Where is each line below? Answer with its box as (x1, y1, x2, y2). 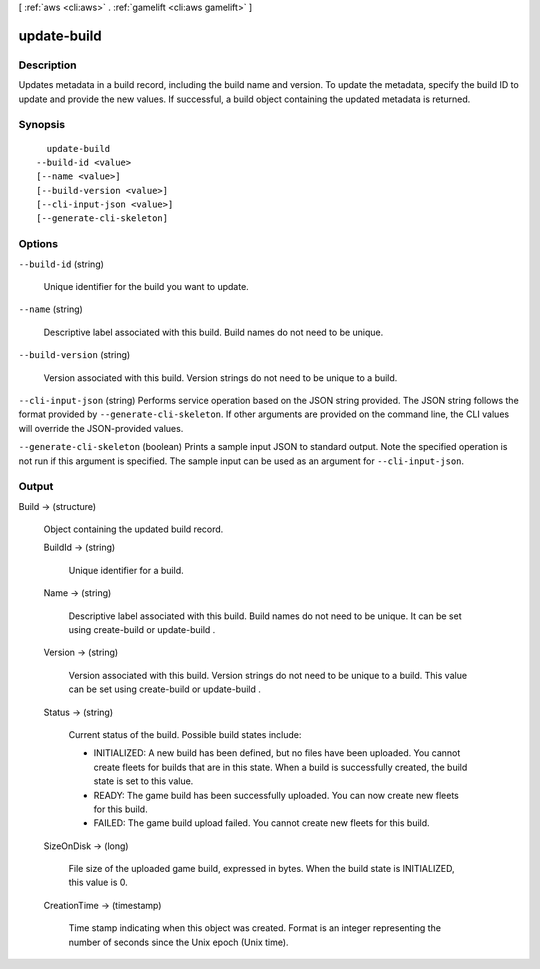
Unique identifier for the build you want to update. (43, 280, 249, 292)
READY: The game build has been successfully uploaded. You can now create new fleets (93, 789, 459, 801)
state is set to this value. (93, 775, 194, 787)
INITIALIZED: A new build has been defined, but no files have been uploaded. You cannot (93, 747, 461, 759)
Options (18, 237, 59, 251)
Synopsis (18, 118, 65, 132)
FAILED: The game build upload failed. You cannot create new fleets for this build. (93, 817, 430, 829)
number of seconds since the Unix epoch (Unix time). (68, 936, 289, 948)
